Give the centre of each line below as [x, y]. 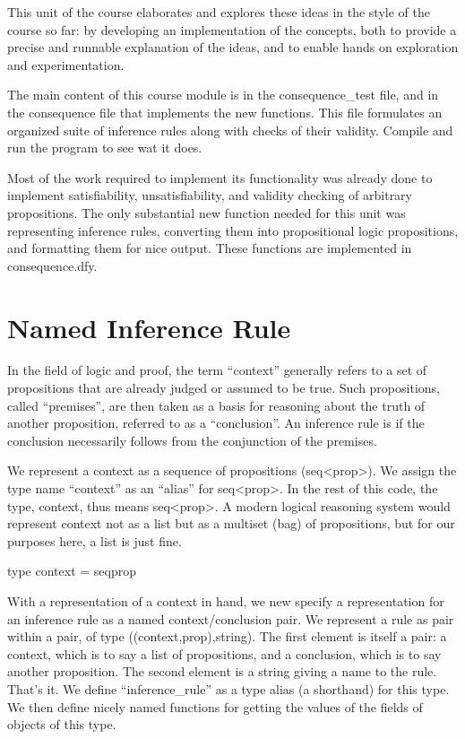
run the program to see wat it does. [105, 148]
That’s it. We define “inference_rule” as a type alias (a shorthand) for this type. [228, 688]
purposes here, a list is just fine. [95, 540]
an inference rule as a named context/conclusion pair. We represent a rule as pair [231, 618]
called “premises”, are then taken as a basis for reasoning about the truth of [216, 405]
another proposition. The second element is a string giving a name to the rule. [222, 671]
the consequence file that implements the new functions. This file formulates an [225, 112]
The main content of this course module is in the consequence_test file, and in [223, 95]
